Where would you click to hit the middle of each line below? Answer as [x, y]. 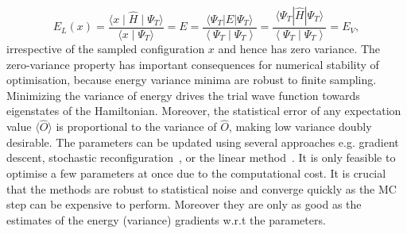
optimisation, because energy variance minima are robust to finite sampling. [192, 80]
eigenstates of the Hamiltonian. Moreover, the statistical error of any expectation [204, 111]
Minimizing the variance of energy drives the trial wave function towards [183, 95]
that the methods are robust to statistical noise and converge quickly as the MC [202, 188]
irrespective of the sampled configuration [106, 49]
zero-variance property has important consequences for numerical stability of [193, 64]
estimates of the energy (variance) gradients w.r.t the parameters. [166, 219]
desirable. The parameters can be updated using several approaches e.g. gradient [203, 142]
